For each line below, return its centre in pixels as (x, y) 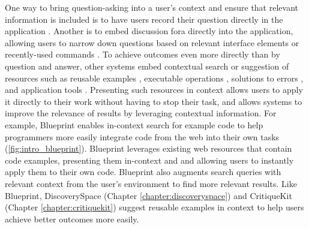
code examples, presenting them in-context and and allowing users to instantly (149, 160)
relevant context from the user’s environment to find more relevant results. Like (151, 183)
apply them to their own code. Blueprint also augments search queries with (143, 172)
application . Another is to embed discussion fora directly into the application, (149, 31)
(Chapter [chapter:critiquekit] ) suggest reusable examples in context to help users (154, 207)
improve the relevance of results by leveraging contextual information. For (141, 113)
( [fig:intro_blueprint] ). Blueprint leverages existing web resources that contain (148, 148)
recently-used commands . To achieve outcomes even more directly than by (142, 54)
